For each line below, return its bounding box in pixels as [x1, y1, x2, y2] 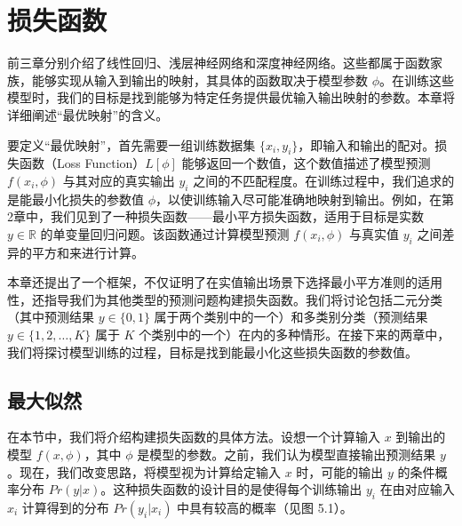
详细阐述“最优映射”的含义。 [7, 105, 169, 124]
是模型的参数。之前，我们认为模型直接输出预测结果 [137, 445, 436, 464]
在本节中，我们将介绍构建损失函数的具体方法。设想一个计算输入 [7, 427, 380, 446]
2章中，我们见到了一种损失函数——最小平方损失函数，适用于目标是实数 [7, 207, 424, 226]
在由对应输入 [379, 480, 455, 498]
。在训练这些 [379, 70, 455, 89]
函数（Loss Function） [19, 154, 146, 172]
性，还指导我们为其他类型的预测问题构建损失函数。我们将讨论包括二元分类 [7, 290, 442, 308]
